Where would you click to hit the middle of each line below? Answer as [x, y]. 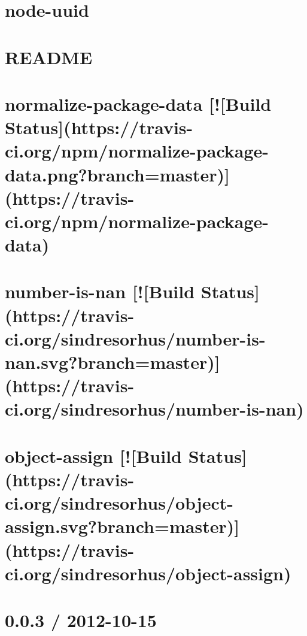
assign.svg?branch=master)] [122, 526]
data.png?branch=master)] [117, 174]
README [49, 57]
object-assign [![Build [93, 455]
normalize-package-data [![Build [138, 103]
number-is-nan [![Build [100, 291]
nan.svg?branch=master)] [113, 362]
